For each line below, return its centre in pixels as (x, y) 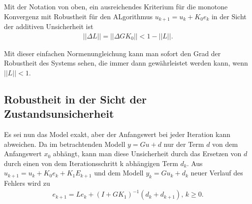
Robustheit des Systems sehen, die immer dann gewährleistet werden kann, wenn (126, 63)
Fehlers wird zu (27, 183)
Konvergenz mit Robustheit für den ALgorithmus (79, 16)
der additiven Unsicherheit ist (49, 26)
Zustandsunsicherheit (59, 114)
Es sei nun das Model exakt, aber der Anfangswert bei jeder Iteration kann (117, 134)
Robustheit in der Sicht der (76, 99)
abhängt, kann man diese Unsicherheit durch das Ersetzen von (147, 153)
